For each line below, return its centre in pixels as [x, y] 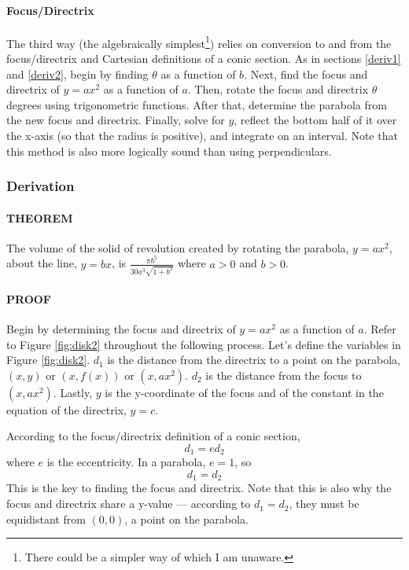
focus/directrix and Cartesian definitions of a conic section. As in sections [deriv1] [204, 59]
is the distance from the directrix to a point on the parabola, [254, 360]
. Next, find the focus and [306, 74]
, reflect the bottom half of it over [315, 120]
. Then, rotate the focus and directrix [278, 89]
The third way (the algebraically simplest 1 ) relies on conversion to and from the [199, 42]
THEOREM [40, 217]
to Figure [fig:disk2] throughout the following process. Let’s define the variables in [204, 344]
